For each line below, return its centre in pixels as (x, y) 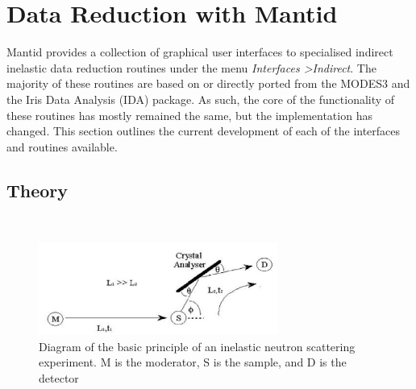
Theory (37, 190)
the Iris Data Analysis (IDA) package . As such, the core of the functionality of (201, 99)
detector (59, 378)
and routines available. (62, 146)
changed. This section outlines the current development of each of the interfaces (204, 131)
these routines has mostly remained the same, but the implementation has (189, 115)
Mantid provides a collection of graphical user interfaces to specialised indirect (200, 52)
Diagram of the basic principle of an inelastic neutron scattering (197, 346)
